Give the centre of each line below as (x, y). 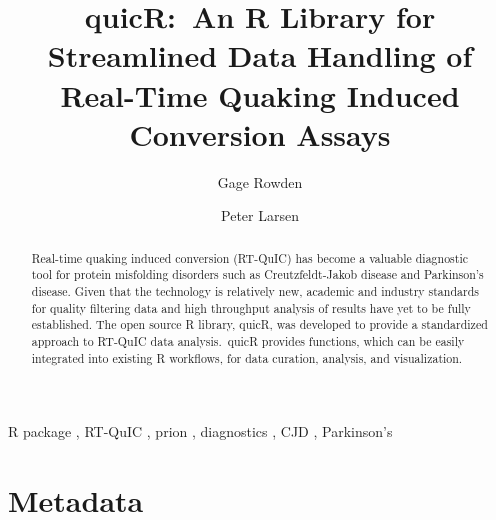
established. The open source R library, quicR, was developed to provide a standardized (259, 324)
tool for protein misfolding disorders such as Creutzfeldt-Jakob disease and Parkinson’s (257, 274)
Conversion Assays (260, 133)
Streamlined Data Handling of (260, 55)
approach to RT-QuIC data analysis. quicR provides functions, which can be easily (248, 340)
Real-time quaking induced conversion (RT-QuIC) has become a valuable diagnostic (250, 257)
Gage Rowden (260, 181)
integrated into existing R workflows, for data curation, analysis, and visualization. (247, 357)
